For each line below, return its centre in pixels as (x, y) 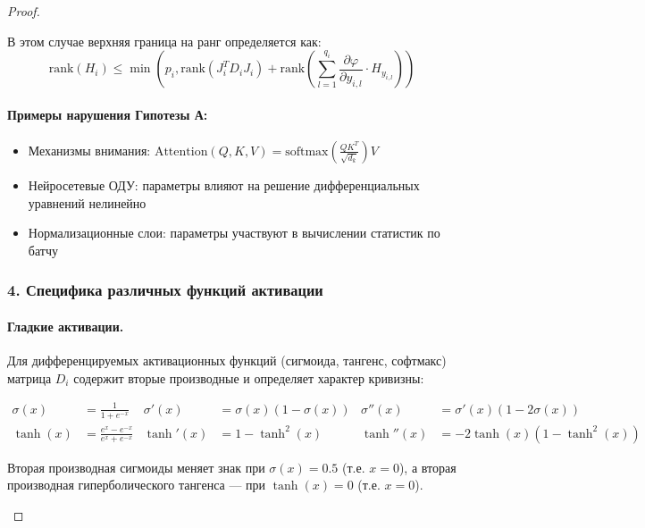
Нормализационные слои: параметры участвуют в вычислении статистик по (234, 233)
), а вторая (427, 467)
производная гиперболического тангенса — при (137, 485)
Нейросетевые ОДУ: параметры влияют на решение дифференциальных (224, 184)
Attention (181, 151)
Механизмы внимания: (89, 150)
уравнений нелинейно (87, 202)
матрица (29, 377)
